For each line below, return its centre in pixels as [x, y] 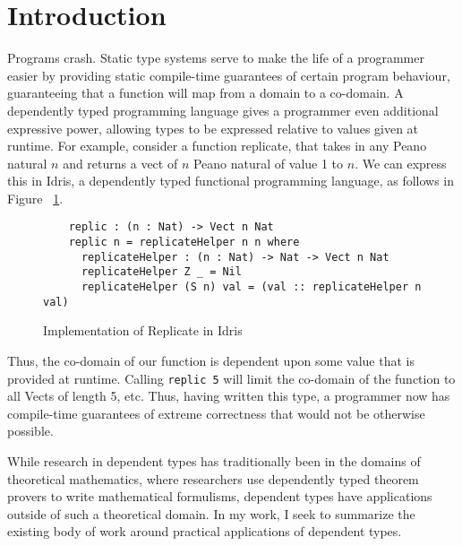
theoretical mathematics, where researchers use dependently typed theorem [213, 478]
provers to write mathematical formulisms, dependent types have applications [220, 496]
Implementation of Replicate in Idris [143, 330]
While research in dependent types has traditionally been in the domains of [214, 461]
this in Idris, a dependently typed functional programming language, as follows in [231, 181]
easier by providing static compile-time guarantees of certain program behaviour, [229, 75]
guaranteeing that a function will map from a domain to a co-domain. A [205, 93]
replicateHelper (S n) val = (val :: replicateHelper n [251, 287]
